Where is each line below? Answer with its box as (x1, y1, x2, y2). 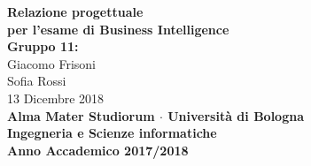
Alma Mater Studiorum (7, 106, 155, 124)
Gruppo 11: (7, 37, 79, 56)
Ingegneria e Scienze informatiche (7, 124, 217, 142)
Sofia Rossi (7, 72, 66, 90)
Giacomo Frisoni (7, 54, 96, 72)
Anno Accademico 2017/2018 (7, 140, 189, 159)
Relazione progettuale (7, 3, 144, 20)
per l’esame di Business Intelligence (7, 19, 229, 38)
